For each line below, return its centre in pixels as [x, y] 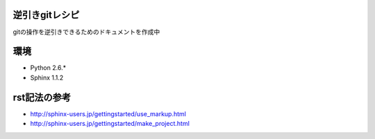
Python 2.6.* [48, 68]
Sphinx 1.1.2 [47, 77]
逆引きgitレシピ [46, 15]
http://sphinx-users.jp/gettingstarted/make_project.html [110, 124]
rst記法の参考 [42, 97]
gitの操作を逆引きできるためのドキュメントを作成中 [86, 32]
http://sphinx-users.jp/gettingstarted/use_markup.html [108, 113]
